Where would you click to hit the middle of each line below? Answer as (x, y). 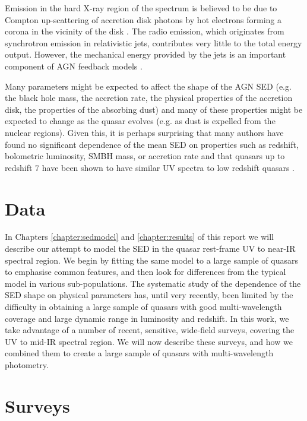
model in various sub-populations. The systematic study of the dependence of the (153, 283)
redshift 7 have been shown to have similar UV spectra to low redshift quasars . (150, 167)
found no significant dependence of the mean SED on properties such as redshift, (152, 144)
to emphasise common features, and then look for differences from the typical (145, 272)
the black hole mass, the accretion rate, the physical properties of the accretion (149, 98)
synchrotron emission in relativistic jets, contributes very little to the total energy (153, 42)
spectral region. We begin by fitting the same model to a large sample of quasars (152, 260)
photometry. (27, 364)
